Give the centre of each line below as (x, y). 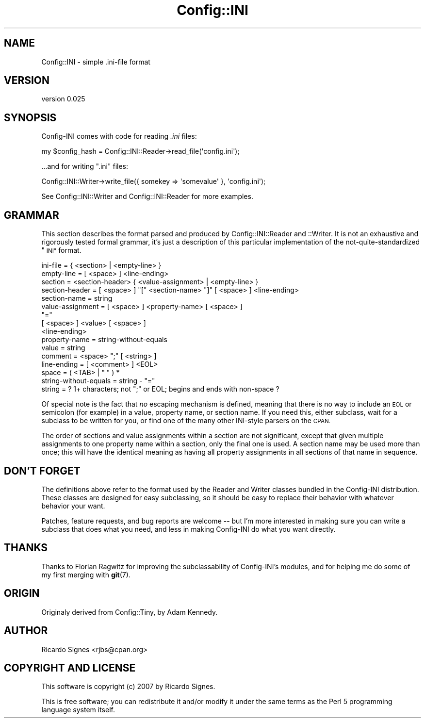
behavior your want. (73, 506)
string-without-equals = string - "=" (98, 381)
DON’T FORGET (42, 471)
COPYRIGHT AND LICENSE (70, 668)
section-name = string (77, 298)
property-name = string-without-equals (104, 340)
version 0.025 (63, 99)
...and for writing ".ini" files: (85, 166)
